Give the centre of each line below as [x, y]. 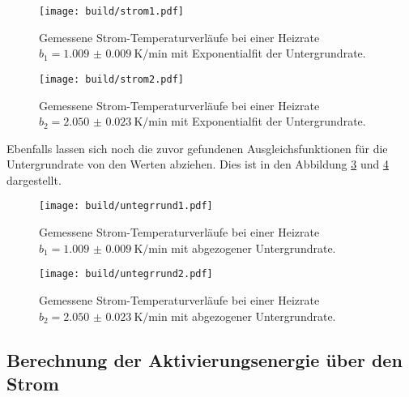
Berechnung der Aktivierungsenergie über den [204, 359]
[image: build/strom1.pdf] [111, 11]
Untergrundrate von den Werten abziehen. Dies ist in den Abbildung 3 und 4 [198, 164]
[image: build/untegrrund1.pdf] [126, 206]
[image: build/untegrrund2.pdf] [126, 274]
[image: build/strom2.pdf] [111, 79]
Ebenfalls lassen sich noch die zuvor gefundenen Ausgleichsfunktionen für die [197, 148]
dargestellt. [34, 179]
